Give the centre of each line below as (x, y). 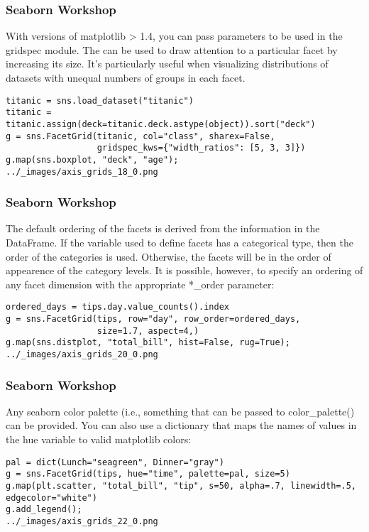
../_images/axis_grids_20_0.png (82, 354)
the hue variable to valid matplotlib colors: (99, 439)
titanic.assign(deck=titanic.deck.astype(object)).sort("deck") (161, 124)
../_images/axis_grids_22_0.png (82, 521)
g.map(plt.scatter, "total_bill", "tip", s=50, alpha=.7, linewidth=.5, (181, 485)
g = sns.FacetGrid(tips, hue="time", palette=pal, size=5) (148, 474)
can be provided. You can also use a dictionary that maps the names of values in (181, 425)
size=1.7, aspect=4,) (148, 331)
